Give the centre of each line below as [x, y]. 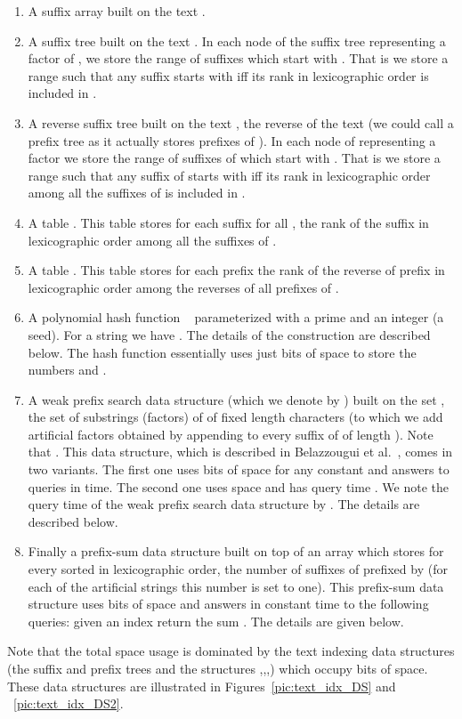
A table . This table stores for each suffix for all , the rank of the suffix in [228, 222]
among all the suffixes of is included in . [137, 193]
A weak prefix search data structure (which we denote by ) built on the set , [236, 399]
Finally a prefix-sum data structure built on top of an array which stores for [236, 551]
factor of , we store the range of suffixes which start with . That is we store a [238, 58]
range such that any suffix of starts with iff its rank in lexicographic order [229, 175]
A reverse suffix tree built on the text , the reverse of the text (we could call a [241, 122]
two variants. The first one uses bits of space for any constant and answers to [239, 469]
